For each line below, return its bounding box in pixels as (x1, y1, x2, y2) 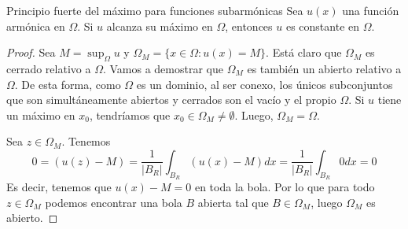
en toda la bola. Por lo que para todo (194, 179, 375, 195)
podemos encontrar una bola (45, 194, 182, 210)
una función (342, 2, 399, 18)
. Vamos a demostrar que (102, 60, 223, 76)
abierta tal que (197, 194, 269, 210)
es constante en (285, 17, 360, 34)
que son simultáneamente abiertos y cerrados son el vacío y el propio (6, 91, 336, 108)
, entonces (225, 17, 273, 34)
